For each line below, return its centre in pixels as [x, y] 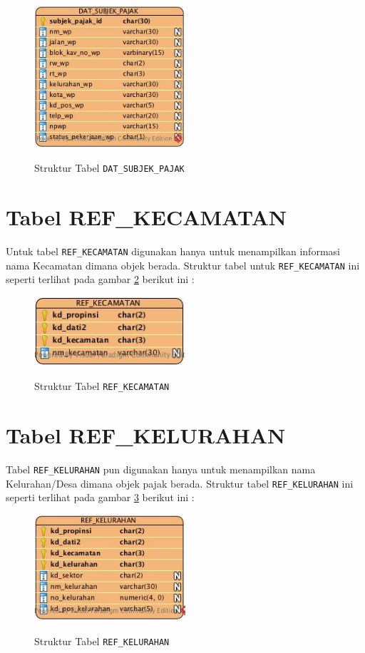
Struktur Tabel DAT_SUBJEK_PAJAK [109, 168]
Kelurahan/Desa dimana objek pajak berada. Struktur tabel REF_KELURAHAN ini [180, 483]
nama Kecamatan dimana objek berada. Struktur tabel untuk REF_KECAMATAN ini [183, 265]
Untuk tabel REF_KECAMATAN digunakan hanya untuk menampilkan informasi [173, 251]
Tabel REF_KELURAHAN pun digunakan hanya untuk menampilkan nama [161, 469]
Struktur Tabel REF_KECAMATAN [102, 386]
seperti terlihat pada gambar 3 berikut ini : [100, 497]
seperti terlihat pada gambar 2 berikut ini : [100, 279]
